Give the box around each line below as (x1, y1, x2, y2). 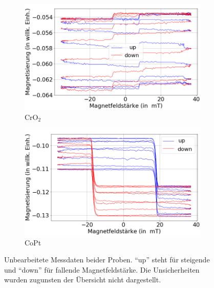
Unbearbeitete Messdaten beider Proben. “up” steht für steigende (4, 254, 210, 265)
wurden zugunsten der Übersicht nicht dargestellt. (4, 274, 161, 285)
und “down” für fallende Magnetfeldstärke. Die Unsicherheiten (4, 264, 200, 275)
